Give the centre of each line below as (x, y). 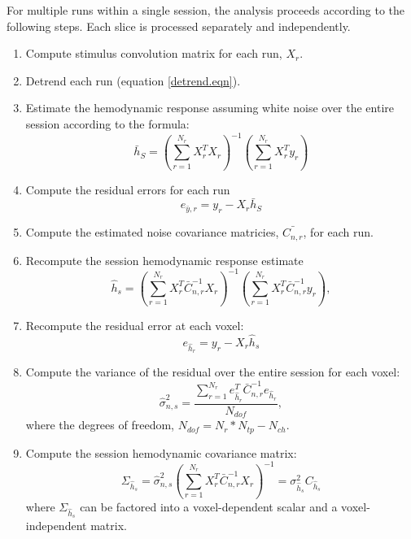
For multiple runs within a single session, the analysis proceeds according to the (206, 10)
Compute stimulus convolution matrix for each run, (154, 53)
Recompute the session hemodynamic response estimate (164, 260)
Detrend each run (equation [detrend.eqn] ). (133, 80)
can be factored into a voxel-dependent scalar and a (209, 507)
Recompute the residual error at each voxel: (135, 326)
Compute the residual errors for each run (128, 189)
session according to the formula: (107, 123)
